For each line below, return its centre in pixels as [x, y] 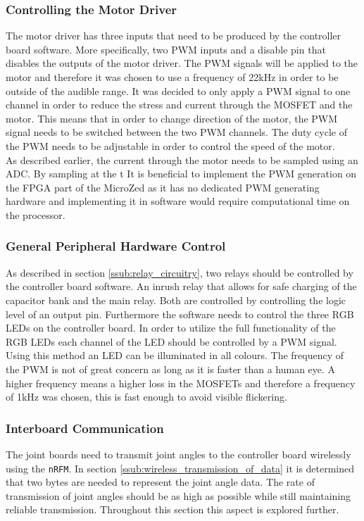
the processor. [36, 214]
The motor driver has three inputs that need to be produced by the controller [174, 36]
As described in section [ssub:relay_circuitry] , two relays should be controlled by [180, 272]
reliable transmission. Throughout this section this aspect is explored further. [172, 509]
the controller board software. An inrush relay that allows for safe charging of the [181, 286]
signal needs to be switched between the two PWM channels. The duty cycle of [177, 132]
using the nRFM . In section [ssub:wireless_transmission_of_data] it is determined [180, 468]
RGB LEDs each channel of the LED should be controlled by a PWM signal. [171, 341]
